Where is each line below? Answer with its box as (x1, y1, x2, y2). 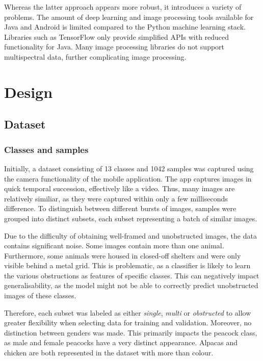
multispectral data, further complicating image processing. (4, 51, 187, 62)
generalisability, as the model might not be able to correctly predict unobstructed (4, 280, 258, 291)
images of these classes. (4, 290, 76, 301)
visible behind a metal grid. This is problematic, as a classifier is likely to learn (4, 260, 251, 271)
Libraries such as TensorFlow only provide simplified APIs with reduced (4, 31, 229, 42)
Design (4, 81, 53, 102)
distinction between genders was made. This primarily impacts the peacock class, (4, 327, 257, 338)
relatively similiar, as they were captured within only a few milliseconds (4, 193, 228, 203)
